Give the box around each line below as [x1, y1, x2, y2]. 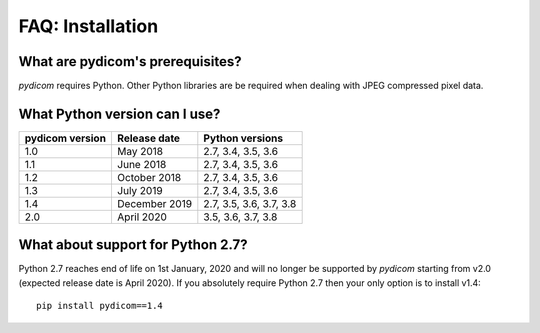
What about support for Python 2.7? [18, 236, 248, 254]
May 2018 [116, 144, 164, 158]
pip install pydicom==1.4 [36, 300, 164, 312]
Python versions [203, 131, 284, 145]
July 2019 [116, 183, 164, 197]
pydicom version [24, 131, 107, 145]
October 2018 [116, 170, 182, 184]
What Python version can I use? [18, 105, 221, 122]
